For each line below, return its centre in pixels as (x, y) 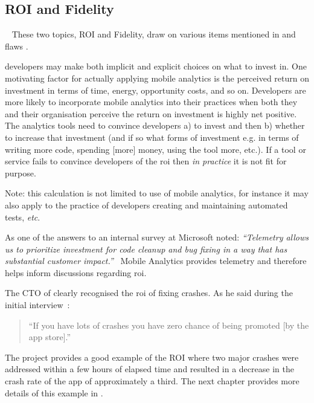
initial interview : (37, 305)
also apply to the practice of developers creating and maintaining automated (146, 205)
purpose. (21, 172)
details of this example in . (54, 392)
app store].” (50, 337)
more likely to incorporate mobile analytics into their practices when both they (151, 102)
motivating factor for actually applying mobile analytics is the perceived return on (157, 78)
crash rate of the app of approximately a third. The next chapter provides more (152, 381)
